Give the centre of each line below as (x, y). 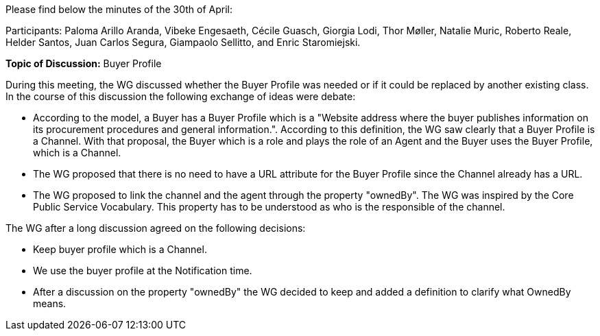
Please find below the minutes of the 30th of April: (119, 9)
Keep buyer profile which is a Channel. (120, 249)
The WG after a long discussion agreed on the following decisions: (156, 228)
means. (50, 303)
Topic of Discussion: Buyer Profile (84, 63)
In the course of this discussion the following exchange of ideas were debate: (181, 96)
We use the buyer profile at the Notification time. (143, 271)
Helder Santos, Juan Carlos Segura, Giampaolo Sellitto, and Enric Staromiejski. (183, 42)
